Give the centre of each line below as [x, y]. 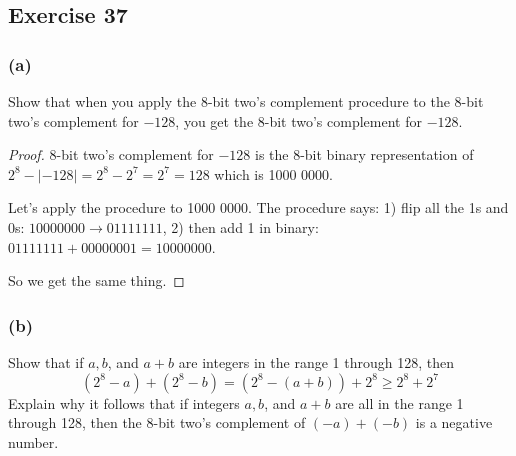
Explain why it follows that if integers [124, 402]
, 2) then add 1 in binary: [240, 226]
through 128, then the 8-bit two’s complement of [157, 422]
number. [33, 441]
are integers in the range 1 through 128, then [316, 361]
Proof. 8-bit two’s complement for [111, 154]
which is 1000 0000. [273, 173]
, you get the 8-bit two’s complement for [298, 120]
